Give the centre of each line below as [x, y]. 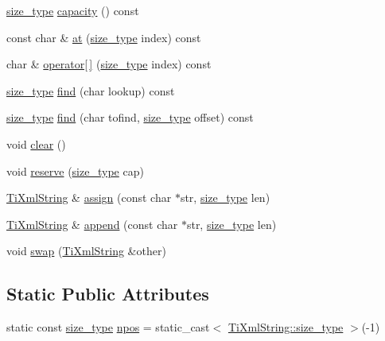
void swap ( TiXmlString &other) [86, 251]
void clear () [36, 143]
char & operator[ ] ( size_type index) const [109, 64]
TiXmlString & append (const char [92, 224]
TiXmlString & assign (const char [89, 198]
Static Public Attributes [108, 294]
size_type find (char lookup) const [91, 90]
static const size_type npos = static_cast [108, 327]
